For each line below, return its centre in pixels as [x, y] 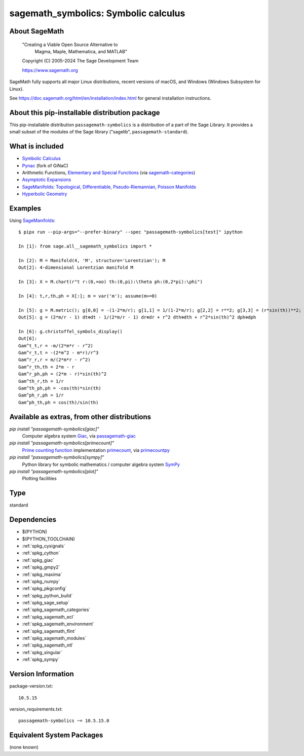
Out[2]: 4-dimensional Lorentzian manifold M [76, 268]
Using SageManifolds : [32, 220]
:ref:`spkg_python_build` [47, 595]
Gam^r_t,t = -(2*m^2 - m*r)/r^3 [59, 353]
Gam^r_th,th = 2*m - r [47, 367]
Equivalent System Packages [56, 735]
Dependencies [33, 520]
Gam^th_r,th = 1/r [41, 381]
